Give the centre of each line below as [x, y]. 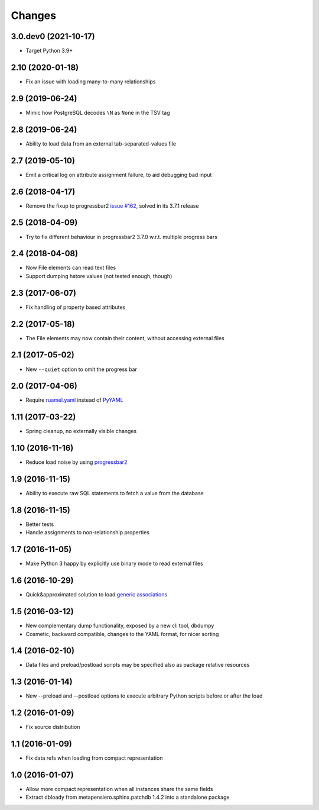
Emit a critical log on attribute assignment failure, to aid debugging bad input [119, 175]
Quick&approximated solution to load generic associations [97, 595]
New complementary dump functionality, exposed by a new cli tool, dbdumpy [120, 626]
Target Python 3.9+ [49, 51]
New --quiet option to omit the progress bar [82, 369]
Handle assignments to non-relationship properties [88, 533]
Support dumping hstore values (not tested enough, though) [99, 276]
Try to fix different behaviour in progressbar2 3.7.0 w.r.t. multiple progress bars [122, 237]
